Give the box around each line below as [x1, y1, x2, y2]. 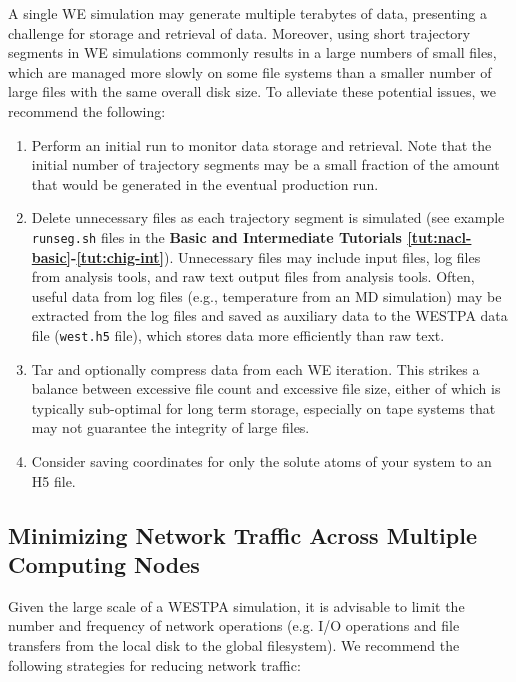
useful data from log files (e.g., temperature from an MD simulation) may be [31, 285, 502, 306]
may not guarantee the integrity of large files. [31, 417, 310, 438]
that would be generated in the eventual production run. [31, 173, 379, 194]
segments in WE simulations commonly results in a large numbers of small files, [8, 42, 497, 63]
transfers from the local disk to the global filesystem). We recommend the [8, 634, 460, 655]
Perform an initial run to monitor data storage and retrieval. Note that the [31, 134, 492, 155]
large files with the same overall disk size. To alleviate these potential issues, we [8, 81, 496, 102]
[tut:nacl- [407, 226, 472, 247]
